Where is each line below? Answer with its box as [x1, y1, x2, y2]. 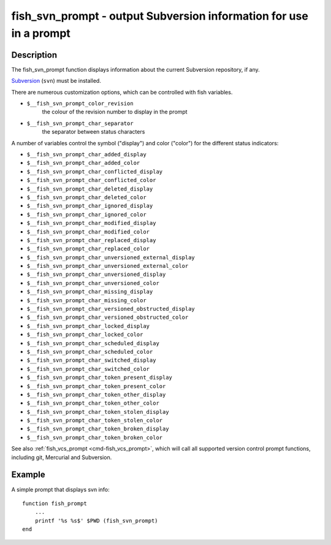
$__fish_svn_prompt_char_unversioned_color [26, 280, 159, 286]
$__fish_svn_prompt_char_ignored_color [26, 211, 146, 218]
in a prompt [11, 26, 70, 40]
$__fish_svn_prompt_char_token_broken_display [26, 425, 169, 432]
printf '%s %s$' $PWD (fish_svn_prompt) [34, 517, 159, 524]
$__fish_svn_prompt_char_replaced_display [26, 237, 156, 243]
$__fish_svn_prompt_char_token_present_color [26, 383, 166, 389]
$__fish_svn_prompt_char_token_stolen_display [26, 408, 169, 415]
